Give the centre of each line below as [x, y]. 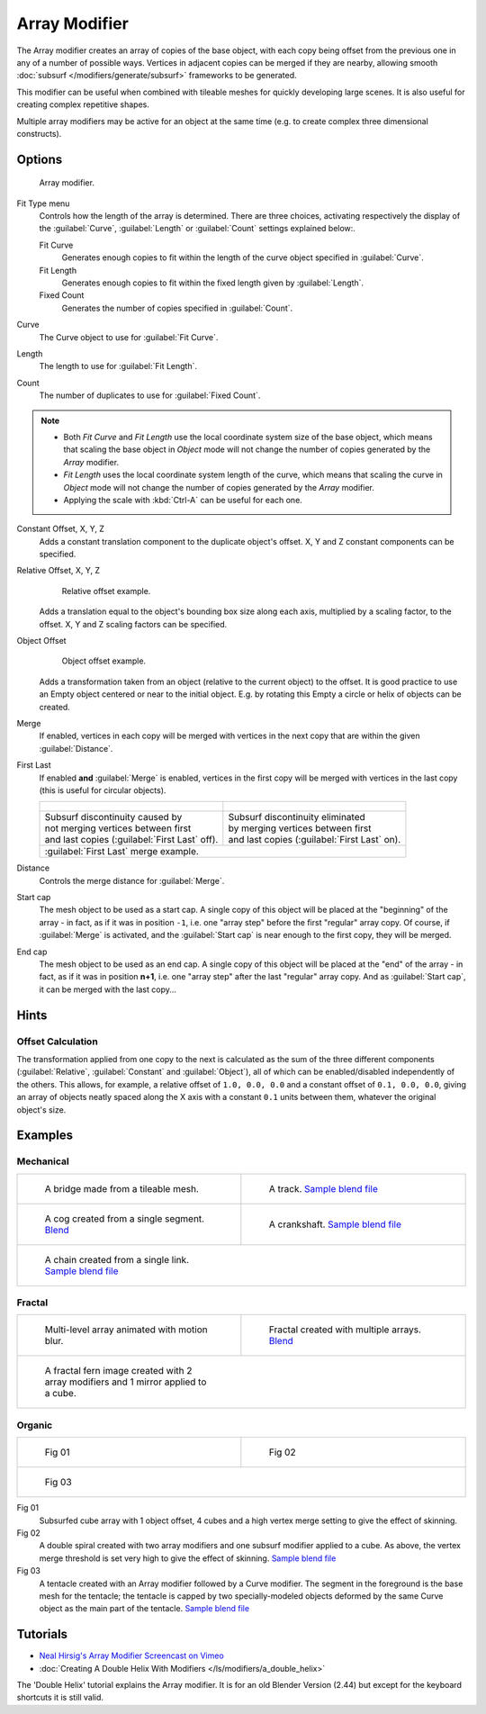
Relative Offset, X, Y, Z [58, 571]
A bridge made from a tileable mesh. [122, 1188]
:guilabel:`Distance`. [76, 748]
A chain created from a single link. [117, 1259]
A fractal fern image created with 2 [118, 1371]
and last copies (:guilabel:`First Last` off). [131, 840]
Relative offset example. [106, 591]
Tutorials [42, 1634]
